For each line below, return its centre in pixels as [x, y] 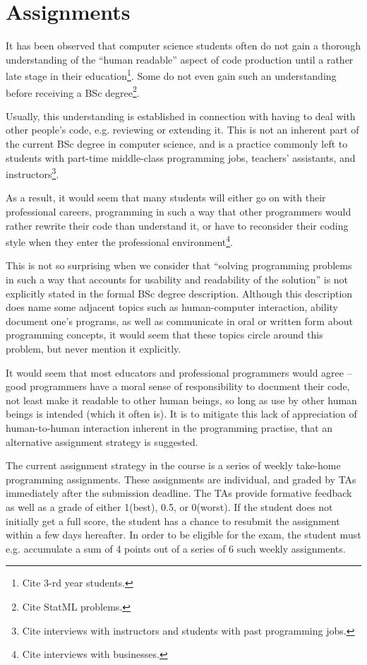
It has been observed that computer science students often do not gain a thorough [183, 46]
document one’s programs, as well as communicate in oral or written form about [180, 320]
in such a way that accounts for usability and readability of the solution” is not [177, 279]
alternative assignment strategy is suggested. [102, 441]
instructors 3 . [32, 173]
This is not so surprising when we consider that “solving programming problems [179, 265]
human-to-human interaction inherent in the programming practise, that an [169, 428]
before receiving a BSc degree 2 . [73, 91]
